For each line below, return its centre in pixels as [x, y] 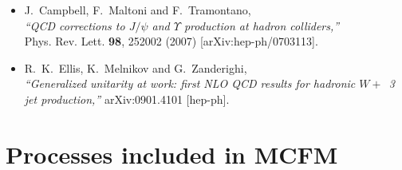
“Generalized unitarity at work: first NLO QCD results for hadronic [190, 83]
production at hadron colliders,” [262, 25]
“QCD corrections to [75, 25]
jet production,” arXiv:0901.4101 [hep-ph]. [127, 99]
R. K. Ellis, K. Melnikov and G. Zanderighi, [136, 67]
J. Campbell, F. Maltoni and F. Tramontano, [138, 10]
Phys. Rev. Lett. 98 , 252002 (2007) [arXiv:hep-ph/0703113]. [171, 41]
